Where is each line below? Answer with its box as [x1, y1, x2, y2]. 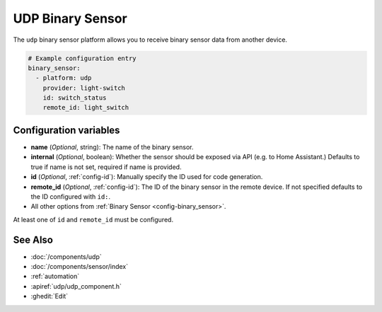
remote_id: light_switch [42, 103, 129, 112]
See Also [13, 233, 53, 245]
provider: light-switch [42, 83, 125, 92]
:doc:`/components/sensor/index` [30, 262, 129, 271]
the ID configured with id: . [30, 192, 111, 201]
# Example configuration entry [28, 54, 137, 62]
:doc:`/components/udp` [30, 252, 102, 261]
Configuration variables [13, 124, 120, 136]
